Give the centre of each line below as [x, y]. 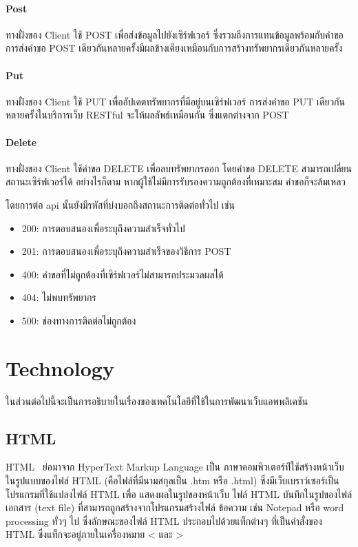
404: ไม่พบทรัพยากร [59, 297]
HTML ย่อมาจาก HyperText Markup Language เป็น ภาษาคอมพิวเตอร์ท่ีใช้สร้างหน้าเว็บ [175, 467]
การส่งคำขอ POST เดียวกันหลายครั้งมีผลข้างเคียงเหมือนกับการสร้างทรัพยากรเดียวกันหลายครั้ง [174, 48]
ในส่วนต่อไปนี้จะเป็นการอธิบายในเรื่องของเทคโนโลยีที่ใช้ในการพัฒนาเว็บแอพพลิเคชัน [157, 401]
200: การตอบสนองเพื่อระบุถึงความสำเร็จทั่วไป [103, 228]
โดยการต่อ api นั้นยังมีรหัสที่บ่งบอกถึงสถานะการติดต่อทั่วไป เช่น [120, 204]
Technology [60, 368]
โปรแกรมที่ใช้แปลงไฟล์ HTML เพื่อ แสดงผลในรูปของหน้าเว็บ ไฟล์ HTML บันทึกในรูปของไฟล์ [179, 494]
